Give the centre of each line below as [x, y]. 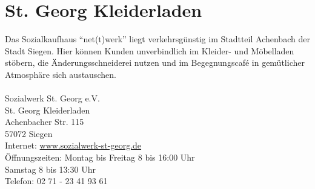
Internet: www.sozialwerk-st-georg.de [73, 145]
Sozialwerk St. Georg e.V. [52, 98]
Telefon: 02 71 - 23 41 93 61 [56, 181]
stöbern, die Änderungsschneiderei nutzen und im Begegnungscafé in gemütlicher [155, 62]
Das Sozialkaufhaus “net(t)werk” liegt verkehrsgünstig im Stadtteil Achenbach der [157, 39]
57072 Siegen [29, 133]
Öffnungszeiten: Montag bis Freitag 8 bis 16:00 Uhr [100, 157]
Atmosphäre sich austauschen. [61, 74]
